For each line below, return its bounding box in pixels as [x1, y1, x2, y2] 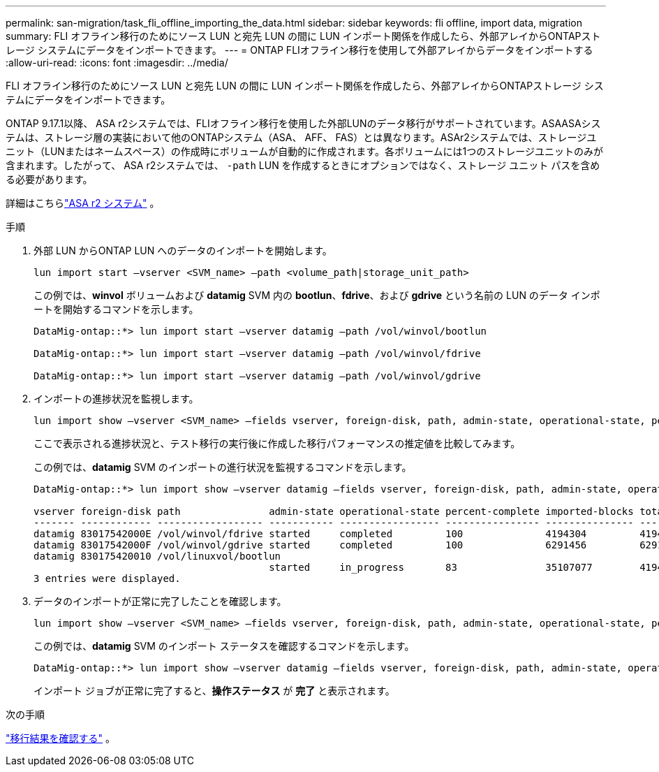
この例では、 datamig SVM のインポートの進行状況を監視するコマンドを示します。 [34, 461, 412, 473]
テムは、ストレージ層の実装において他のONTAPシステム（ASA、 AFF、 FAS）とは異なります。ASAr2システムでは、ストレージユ [6, 131, 597, 143]
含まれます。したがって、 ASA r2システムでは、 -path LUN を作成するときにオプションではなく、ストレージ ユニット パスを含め [6, 159, 600, 171]
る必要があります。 [6, 173, 93, 185]
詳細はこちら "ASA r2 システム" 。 [6, 197, 160, 209]
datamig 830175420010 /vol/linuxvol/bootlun [34, 551, 281, 562]
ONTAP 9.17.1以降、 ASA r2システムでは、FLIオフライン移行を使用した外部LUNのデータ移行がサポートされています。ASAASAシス [6, 117, 601, 129]
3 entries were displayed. [34, 573, 181, 584]
